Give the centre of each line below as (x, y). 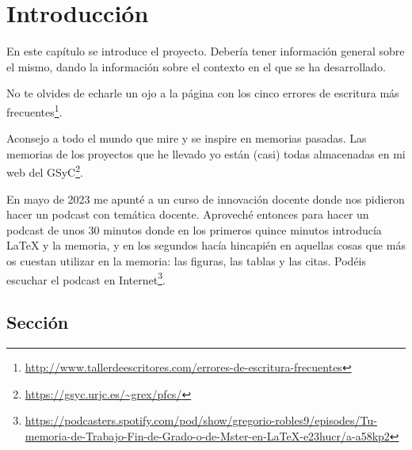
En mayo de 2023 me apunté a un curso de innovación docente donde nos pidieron (206, 198)
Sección (38, 322)
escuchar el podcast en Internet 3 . (86, 278)
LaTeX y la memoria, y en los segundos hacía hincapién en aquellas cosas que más (206, 245)
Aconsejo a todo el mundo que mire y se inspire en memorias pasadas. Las (187, 138)
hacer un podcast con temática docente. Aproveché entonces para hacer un (188, 214)
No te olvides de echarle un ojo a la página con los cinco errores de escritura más (203, 93)
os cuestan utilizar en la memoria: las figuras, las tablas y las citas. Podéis (187, 260)
